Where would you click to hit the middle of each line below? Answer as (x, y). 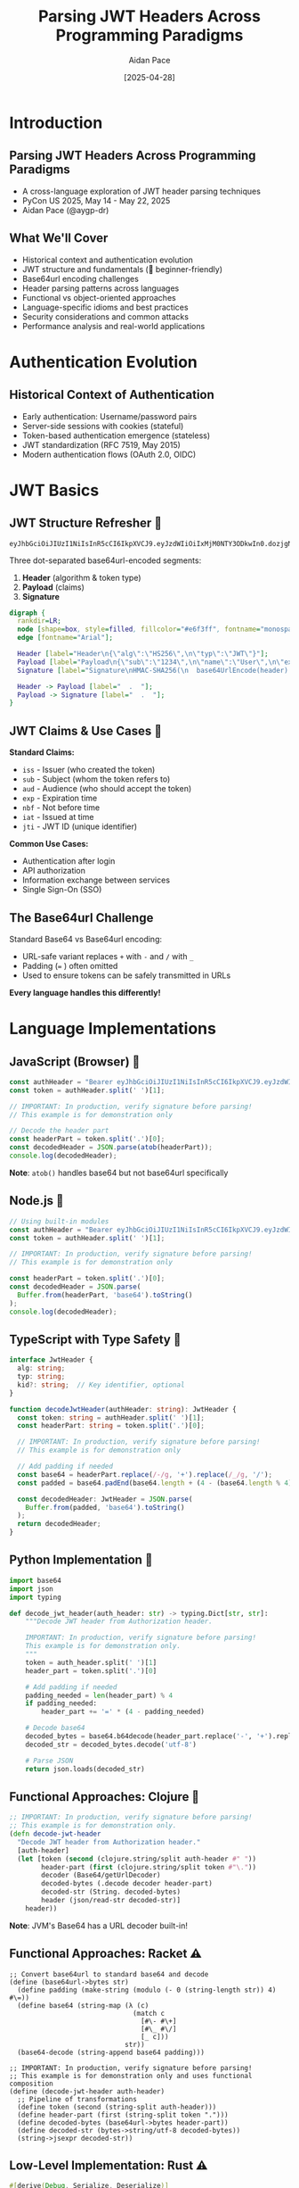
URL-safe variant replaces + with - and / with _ (108, 956)
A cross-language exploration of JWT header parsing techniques (141, 191)
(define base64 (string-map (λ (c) (83, 2005)
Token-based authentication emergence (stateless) (116, 435)
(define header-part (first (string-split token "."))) (123, 2115)
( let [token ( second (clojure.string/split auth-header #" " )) (137, 1859)
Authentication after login (69, 861)
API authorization (54, 871)
